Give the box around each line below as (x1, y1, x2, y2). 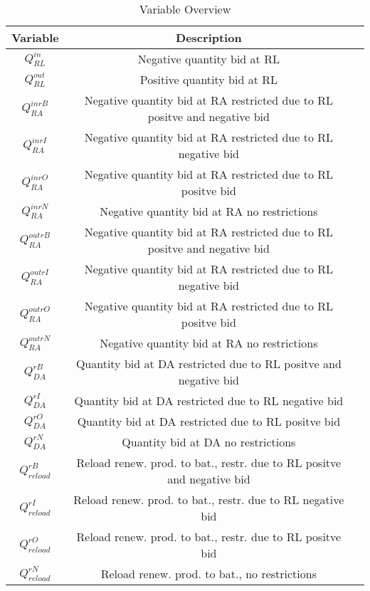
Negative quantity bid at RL (137, 51, 280, 67)
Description (176, 29, 242, 46)
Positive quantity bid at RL (139, 71, 277, 88)
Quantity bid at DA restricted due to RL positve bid (77, 413, 341, 429)
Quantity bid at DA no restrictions (122, 434, 296, 450)
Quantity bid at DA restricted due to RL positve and (75, 355, 342, 372)
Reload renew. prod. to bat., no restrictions (100, 565, 317, 582)
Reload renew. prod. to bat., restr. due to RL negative (73, 491, 344, 508)
